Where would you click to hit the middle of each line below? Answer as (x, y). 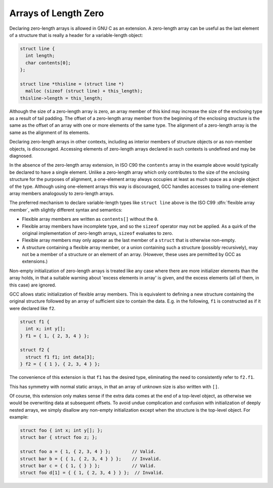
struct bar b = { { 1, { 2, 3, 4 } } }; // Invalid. (91, 459)
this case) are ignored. (33, 285)
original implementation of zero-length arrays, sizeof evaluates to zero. (98, 233)
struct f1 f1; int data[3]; (60, 357)
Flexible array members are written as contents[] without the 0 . (90, 219)
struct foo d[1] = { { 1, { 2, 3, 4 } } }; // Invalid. (92, 473)
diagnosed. (21, 156)
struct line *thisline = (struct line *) (72, 84)
